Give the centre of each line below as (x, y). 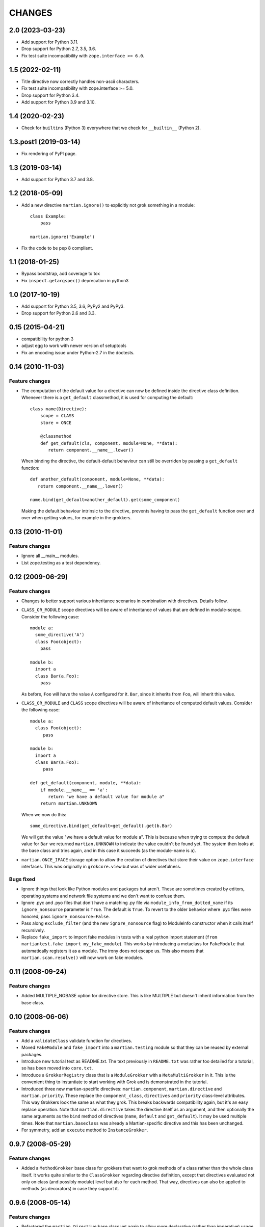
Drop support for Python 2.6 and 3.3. (58, 313)
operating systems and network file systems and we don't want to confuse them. (103, 896)
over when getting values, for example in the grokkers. (77, 518)
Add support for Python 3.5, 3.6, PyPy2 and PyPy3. (73, 306)
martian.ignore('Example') (63, 237)
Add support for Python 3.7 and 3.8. (58, 179)
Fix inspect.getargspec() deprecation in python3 (75, 280)
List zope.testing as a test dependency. (61, 562)
